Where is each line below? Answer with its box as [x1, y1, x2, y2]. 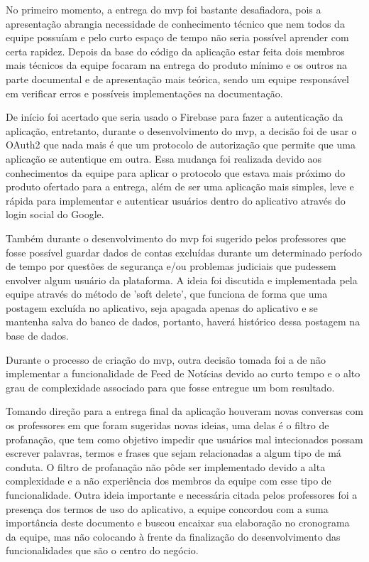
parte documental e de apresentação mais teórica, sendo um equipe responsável [6, 71, 349, 86]
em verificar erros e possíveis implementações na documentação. [6, 85, 283, 100]
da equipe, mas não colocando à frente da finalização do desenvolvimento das [6, 529, 341, 544]
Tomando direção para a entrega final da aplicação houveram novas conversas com [6, 404, 363, 418]
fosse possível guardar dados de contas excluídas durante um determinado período [6, 244, 363, 259]
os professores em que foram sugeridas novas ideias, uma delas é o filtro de [6, 418, 329, 433]
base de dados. [6, 328, 69, 343]
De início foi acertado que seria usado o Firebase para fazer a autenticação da [6, 109, 343, 124]
